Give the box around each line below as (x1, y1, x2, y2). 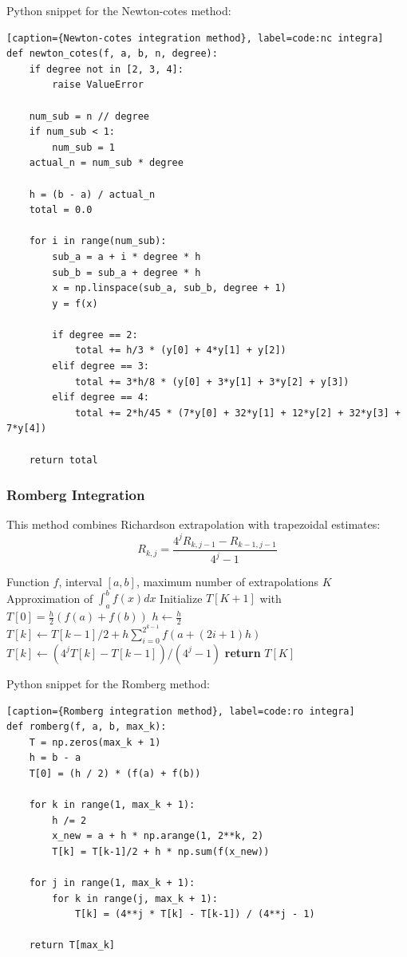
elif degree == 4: (52, 392, 149, 404)
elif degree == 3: (52, 360, 149, 372)
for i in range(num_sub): (29, 235, 167, 247)
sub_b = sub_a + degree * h (52, 266, 201, 278)
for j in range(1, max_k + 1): (29, 877, 196, 889)
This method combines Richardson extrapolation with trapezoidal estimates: (6, 516, 381, 533)
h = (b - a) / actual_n (29, 188, 156, 200)
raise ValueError (52, 79, 144, 91)
